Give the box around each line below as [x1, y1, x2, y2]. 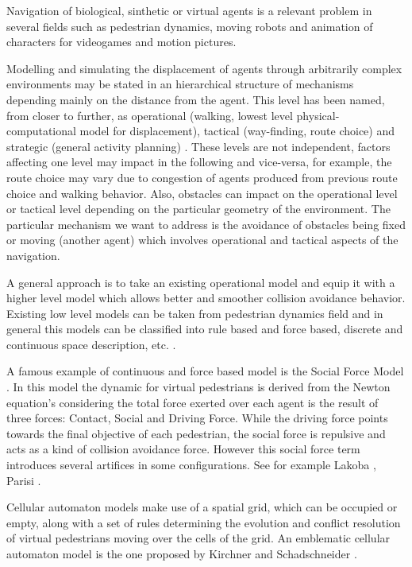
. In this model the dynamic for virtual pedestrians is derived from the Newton [6, 379, 391, 395]
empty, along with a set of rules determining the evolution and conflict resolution [6, 514, 401, 530]
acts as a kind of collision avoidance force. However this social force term [6, 441, 360, 457]
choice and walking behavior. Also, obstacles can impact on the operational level [6, 184, 398, 201]
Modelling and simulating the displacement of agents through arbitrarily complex [6, 60, 402, 76]
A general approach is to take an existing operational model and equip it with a [6, 274, 395, 290]
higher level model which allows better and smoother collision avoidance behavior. [6, 289, 406, 306]
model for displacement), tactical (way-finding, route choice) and [79, 122, 395, 139]
